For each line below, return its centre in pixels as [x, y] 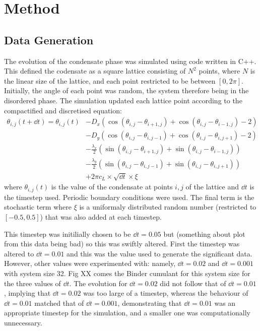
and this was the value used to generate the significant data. [159, 253]
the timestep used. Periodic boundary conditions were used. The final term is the [129, 197]
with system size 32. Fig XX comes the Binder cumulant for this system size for [127, 273]
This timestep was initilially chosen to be [68, 234]
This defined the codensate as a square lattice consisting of [95, 71]
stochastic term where [38, 207]
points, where [219, 71]
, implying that [27, 293]
